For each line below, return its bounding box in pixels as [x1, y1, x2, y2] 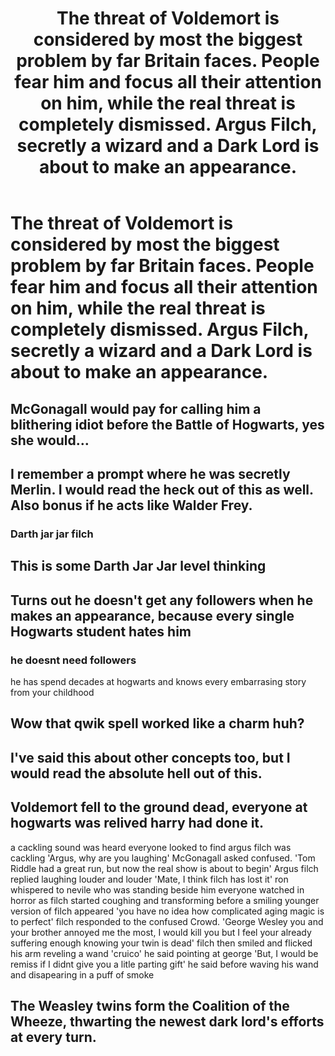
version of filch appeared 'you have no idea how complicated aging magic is [10, 905, 325, 917]
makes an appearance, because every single [10, 607, 295, 624]
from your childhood [10, 686, 95, 698]
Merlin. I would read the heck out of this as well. [10, 481, 314, 498]
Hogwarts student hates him [10, 623, 192, 640]
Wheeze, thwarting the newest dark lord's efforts [10, 1013, 325, 1030]
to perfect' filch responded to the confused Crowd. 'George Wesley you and [10, 915, 324, 927]
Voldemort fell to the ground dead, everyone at [10, 799, 308, 816]
